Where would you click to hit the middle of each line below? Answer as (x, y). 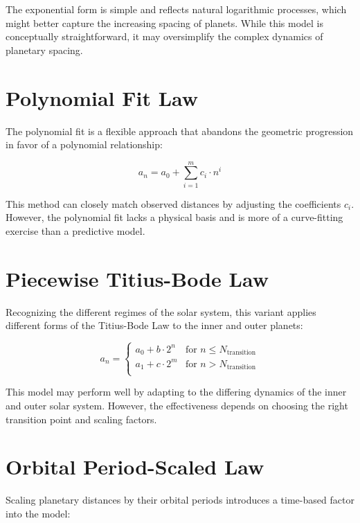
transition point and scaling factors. (81, 419)
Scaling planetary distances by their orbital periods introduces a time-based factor (180, 500)
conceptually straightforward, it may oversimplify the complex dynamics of (164, 36)
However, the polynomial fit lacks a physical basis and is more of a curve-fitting (174, 217)
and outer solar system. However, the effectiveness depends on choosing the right (177, 405)
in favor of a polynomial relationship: (84, 144)
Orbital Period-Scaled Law (135, 467)
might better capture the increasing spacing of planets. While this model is (165, 23)
